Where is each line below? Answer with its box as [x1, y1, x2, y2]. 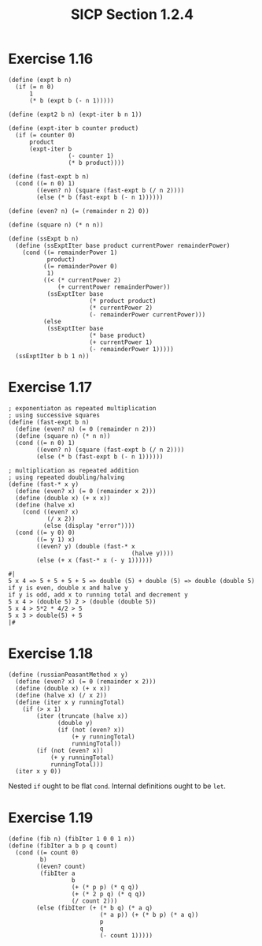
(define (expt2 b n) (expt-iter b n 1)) [8, 110, 143, 118]
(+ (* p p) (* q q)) [71, 883, 139, 891]
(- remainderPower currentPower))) [89, 310, 206, 319]
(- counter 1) [68, 151, 114, 159]
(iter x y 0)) [15, 767, 61, 775]
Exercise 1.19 [8, 809, 94, 826]
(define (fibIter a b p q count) [8, 842, 118, 850]
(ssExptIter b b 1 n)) [15, 352, 90, 360]
